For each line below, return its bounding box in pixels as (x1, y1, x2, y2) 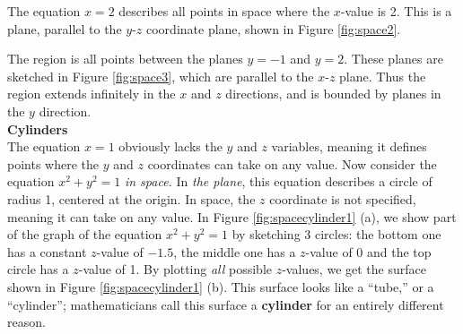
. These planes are (344, 49, 443, 68)
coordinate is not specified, (269, 189, 416, 208)
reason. (7, 313, 46, 331)
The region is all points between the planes (7, 49, 243, 68)
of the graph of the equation (7, 225, 162, 244)
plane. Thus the (339, 66, 426, 85)
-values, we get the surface (282, 260, 426, 278)
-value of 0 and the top (305, 242, 432, 261)
